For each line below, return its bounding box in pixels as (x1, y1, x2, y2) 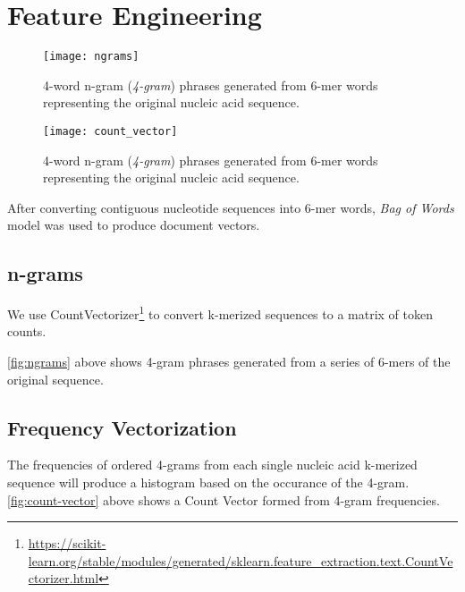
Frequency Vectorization (7, 413, 237, 441)
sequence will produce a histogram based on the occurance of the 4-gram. (7, 473, 410, 492)
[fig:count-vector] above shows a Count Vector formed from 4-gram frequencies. (7, 490, 440, 509)
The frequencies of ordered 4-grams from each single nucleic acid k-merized (7, 455, 418, 474)
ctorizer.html (28, 569, 99, 588)
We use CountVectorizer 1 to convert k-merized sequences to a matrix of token (7, 302, 433, 323)
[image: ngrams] (43, 50, 139, 63)
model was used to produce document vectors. (7, 216, 260, 234)
